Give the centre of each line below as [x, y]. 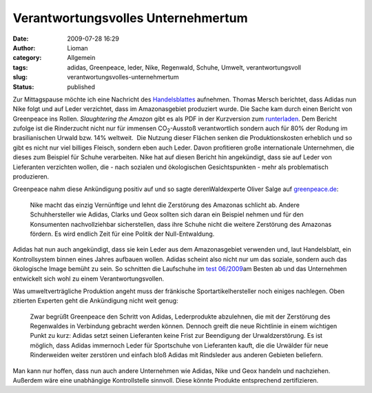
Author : [24, 48]
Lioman [78, 48]
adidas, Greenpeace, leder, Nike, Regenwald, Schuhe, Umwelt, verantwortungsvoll [184, 67]
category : [27, 58]
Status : [23, 87]
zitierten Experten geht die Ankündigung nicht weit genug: [95, 301]
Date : [21, 39]
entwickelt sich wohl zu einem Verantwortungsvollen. [89, 279]
